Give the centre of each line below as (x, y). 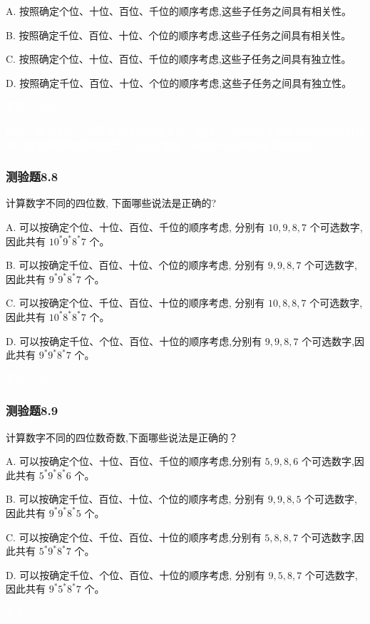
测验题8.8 (32, 177)
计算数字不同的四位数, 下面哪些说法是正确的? (111, 203)
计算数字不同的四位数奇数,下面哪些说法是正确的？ (122, 437)
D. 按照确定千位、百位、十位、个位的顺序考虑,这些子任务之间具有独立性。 (179, 82)
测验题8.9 (32, 410)
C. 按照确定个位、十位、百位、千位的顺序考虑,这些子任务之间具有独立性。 (179, 59)
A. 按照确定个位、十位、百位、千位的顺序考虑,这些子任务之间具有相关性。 (179, 11)
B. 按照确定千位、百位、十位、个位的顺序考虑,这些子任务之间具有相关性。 (179, 35)
